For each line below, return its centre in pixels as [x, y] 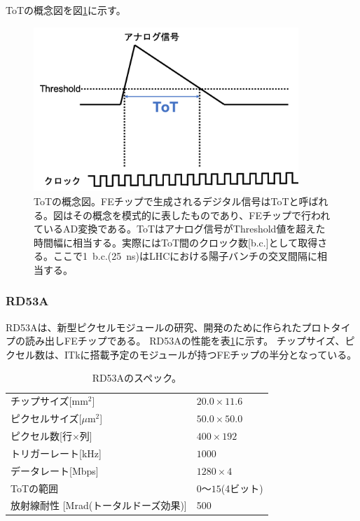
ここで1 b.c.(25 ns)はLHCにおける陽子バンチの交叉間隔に [185, 256]
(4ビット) [242, 488]
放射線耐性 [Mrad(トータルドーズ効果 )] [99, 505]
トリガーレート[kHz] [56, 453]
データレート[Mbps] [55, 470]
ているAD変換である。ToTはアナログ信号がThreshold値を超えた [180, 229]
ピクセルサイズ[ [46, 418]
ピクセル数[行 [41, 436]
